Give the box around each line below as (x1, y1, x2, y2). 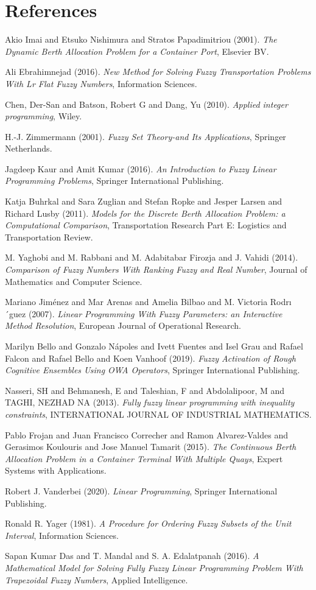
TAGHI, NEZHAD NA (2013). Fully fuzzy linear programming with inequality (5, 396, 295, 409)
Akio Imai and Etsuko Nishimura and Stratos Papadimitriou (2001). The (5, 33, 277, 46)
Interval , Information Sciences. (5, 529, 119, 541)
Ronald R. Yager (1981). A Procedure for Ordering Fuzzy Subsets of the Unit (5, 517, 292, 530)
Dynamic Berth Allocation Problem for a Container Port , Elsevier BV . (5, 44, 269, 57)
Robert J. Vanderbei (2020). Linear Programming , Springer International (5, 484, 278, 497)
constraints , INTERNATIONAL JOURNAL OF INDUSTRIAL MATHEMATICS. (5, 407, 312, 420)
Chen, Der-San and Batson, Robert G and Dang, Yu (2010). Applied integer (5, 97, 288, 110)
